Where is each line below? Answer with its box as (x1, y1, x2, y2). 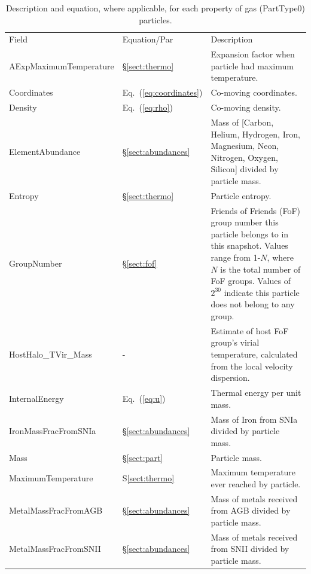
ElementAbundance (9, 145, 81, 157)
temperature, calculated (211, 348, 298, 361)
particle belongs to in (211, 227, 289, 240)
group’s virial (211, 336, 260, 349)
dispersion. (211, 371, 250, 384)
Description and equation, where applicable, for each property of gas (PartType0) (5, 2, 306, 14)
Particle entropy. (211, 189, 272, 201)
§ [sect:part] (122, 451, 163, 463)
